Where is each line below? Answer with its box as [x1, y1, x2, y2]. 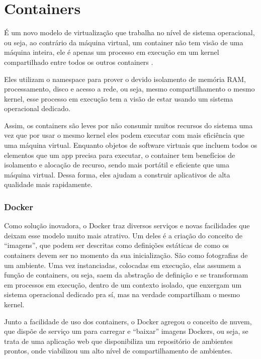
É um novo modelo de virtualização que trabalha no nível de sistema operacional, [4, 27, 255, 38]
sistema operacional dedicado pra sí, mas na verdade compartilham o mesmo [4, 289, 240, 300]
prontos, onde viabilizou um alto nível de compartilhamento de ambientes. [4, 345, 233, 356]
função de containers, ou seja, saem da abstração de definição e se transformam [4, 270, 248, 280]
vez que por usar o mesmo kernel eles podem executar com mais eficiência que [4, 130, 244, 140]
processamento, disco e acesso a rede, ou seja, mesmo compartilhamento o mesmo [4, 83, 255, 94]
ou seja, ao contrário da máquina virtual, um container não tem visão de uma [4, 37, 243, 47]
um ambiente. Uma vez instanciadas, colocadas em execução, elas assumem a [4, 259, 241, 270]
